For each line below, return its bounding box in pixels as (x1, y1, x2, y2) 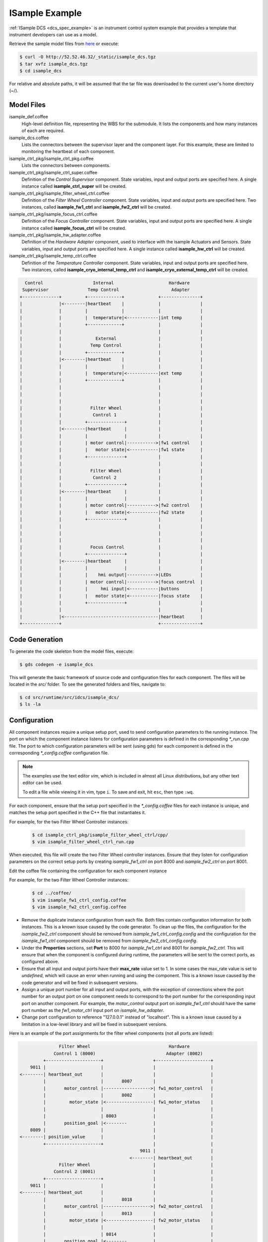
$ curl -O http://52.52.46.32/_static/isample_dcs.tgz (19, 54, 156, 60)
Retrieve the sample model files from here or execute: (9, 41, 119, 47)
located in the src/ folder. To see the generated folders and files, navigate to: (9, 681, 166, 687)
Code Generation (9, 635, 63, 643)
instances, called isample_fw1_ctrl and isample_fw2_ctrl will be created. (21, 204, 172, 210)
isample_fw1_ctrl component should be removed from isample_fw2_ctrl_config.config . (21, 938, 198, 944)
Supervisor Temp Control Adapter (22, 287, 190, 293)
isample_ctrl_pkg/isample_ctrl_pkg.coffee (9, 155, 94, 161)
